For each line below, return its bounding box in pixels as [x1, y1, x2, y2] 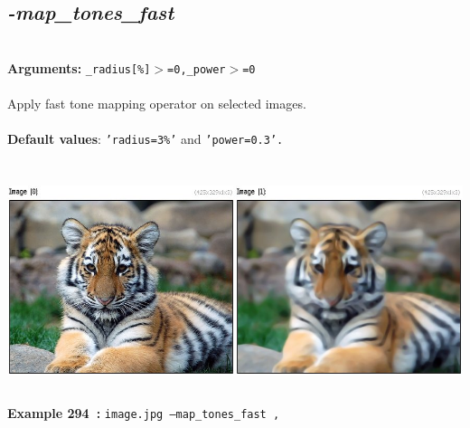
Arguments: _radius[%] [7, 58, 151, 77]
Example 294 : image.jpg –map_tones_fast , [7, 404, 280, 423]
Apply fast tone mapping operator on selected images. [7, 94, 306, 113]
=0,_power [167, 62, 226, 76]
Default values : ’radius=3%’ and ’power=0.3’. [7, 129, 284, 148]
